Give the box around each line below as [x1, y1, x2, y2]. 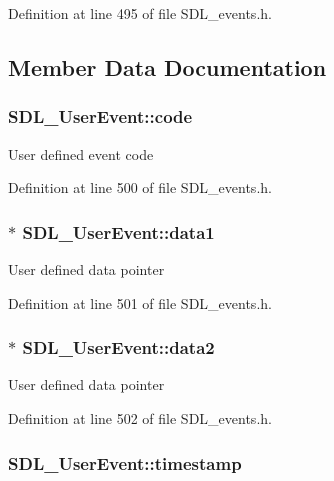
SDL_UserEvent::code [8, 104, 193, 129]
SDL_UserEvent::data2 [22, 335, 215, 360]
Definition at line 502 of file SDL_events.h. [8, 408, 272, 428]
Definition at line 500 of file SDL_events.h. [8, 177, 272, 198]
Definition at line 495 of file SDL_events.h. [8, 3, 272, 23]
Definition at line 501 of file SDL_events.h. [8, 292, 272, 313]
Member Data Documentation [8, 51, 327, 82]
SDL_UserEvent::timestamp [8, 450, 242, 475]
